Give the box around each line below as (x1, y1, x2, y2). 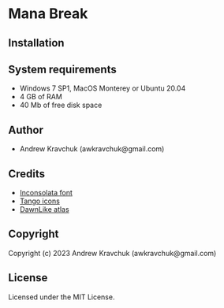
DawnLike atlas (19, 205, 69, 214)
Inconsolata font (19, 188, 73, 198)
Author (8, 123, 43, 136)
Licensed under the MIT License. (8, 292, 115, 302)
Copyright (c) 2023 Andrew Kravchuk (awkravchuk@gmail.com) (8, 248, 217, 258)
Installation (8, 36, 65, 50)
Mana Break (8, 5, 88, 23)
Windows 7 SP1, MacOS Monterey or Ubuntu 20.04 (19, 83, 186, 93)
